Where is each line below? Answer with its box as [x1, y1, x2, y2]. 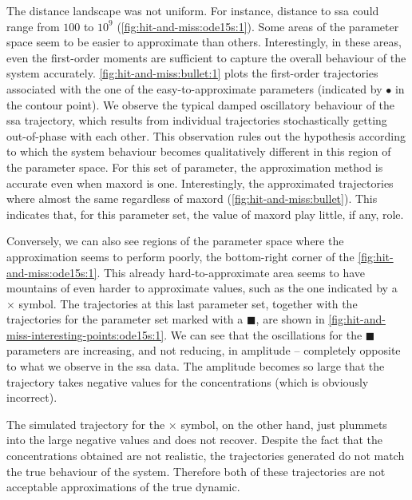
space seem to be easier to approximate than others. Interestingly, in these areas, [6, 34, 402, 50]
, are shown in [256, 311, 325, 327]
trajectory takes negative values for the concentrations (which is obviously [6, 373, 369, 390]
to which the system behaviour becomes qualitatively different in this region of [6, 143, 391, 160]
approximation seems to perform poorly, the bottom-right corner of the [6, 248, 355, 264]
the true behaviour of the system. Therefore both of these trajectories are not [6, 462, 386, 479]
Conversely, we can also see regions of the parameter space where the [6, 232, 344, 249]
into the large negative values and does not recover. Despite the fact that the [6, 431, 383, 448]
